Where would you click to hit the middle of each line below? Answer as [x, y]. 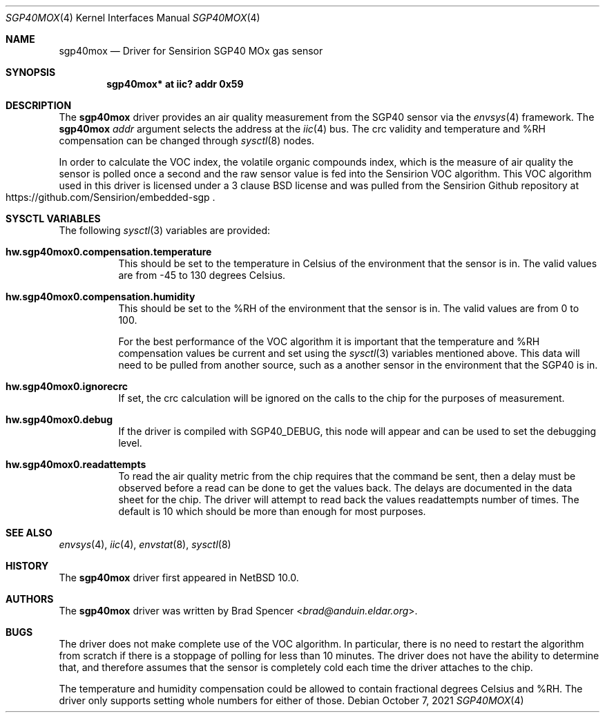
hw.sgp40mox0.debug [59, 419]
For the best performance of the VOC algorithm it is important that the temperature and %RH [329, 341]
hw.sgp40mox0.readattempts [76, 464]
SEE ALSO [29, 533]
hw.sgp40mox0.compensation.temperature [109, 252]
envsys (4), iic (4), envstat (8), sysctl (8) [145, 544]
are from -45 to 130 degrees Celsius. [202, 275]
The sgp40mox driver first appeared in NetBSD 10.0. [179, 578]
